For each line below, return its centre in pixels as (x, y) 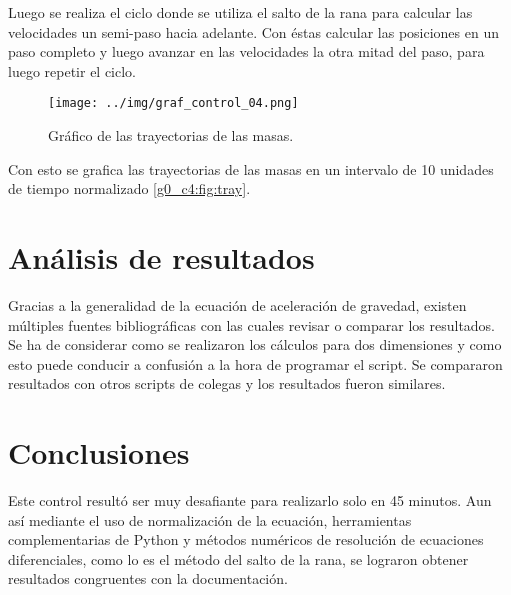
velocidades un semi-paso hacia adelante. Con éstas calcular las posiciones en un (253, 31)
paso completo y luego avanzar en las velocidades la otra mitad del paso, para (246, 51)
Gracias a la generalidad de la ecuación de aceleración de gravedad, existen (237, 304)
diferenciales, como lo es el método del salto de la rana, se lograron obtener (238, 558)
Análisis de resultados (161, 257)
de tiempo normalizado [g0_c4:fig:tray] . (129, 188)
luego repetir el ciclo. (72, 70)
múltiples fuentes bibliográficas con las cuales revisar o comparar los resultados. (252, 324)
